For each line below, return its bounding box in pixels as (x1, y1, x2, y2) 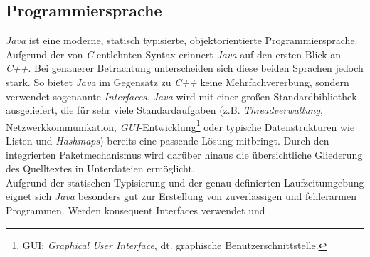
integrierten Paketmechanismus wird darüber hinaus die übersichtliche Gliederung (6, 147, 363, 162)
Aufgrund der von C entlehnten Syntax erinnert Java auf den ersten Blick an (6, 46, 342, 61)
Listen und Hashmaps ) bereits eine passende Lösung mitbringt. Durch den (6, 133, 329, 148)
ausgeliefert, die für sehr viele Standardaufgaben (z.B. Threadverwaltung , (6, 103, 323, 117)
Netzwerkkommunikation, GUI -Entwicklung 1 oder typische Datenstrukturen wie (6, 117, 355, 134)
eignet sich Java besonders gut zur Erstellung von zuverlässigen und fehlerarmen (6, 189, 356, 204)
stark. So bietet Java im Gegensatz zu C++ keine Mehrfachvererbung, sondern (6, 74, 349, 89)
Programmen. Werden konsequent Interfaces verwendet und (6, 202, 265, 217)
